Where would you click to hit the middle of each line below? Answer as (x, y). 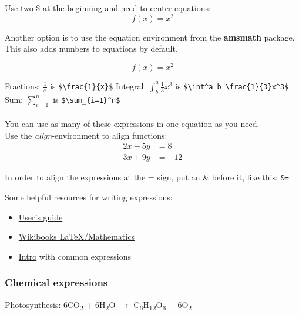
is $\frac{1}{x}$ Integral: (98, 86)
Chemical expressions (56, 282)
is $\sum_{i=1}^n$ (87, 99)
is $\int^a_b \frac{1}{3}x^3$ (232, 86)
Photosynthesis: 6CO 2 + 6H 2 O (60, 305)
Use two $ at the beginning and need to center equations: (108, 8)
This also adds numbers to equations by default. (91, 48)
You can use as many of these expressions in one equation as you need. (132, 124)
